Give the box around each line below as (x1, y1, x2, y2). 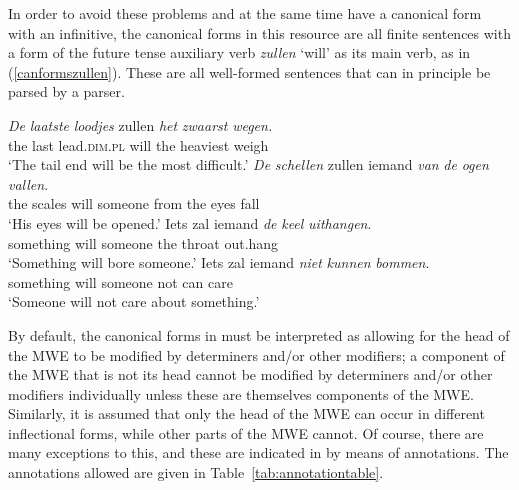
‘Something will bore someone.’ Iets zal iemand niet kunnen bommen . (8, 252, 430, 273)
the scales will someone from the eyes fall (8, 193, 260, 214)
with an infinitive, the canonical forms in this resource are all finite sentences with (8, 22, 511, 43)
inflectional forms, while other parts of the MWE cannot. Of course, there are (8, 422, 484, 443)
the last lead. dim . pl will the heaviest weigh (8, 134, 269, 155)
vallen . (8, 173, 49, 194)
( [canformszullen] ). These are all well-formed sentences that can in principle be (8, 61, 491, 82)
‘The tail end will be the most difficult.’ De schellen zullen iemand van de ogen (8, 154, 489, 175)
